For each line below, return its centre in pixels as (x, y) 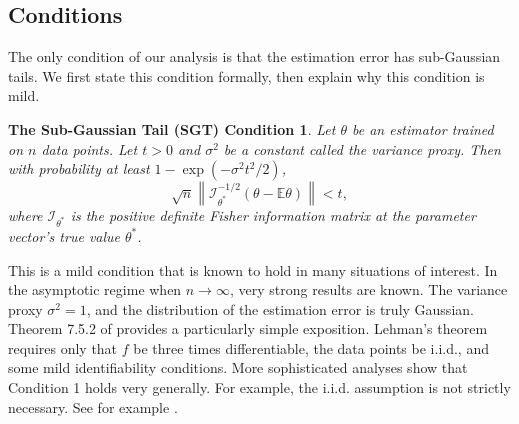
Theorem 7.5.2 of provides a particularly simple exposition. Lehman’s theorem (248, 328)
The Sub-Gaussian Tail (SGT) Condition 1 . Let (172, 128)
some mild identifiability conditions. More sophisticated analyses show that (238, 367)
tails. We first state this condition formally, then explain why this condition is (246, 75)
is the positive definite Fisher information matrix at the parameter (273, 215)
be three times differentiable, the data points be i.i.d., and (311, 347)
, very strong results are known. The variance (368, 289)
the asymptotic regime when (95, 289)
